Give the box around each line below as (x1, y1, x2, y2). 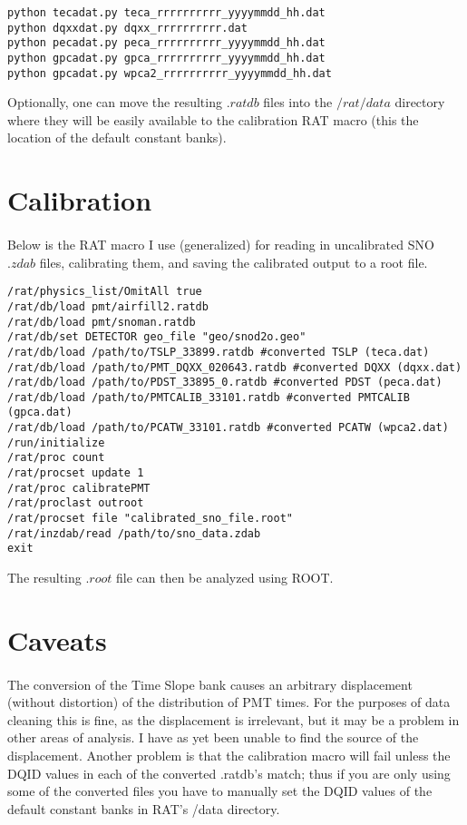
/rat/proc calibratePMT (7, 481, 151, 495)
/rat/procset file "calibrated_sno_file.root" (7, 512, 293, 525)
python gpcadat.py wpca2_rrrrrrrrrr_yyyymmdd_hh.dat (7, 66, 332, 80)
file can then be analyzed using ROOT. (116, 568, 334, 587)
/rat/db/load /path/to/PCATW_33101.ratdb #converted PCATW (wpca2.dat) (7, 421, 449, 435)
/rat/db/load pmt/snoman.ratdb (7, 315, 196, 329)
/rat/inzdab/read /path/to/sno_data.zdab (7, 526, 261, 540)
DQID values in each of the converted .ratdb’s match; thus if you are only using (7, 763, 451, 782)
